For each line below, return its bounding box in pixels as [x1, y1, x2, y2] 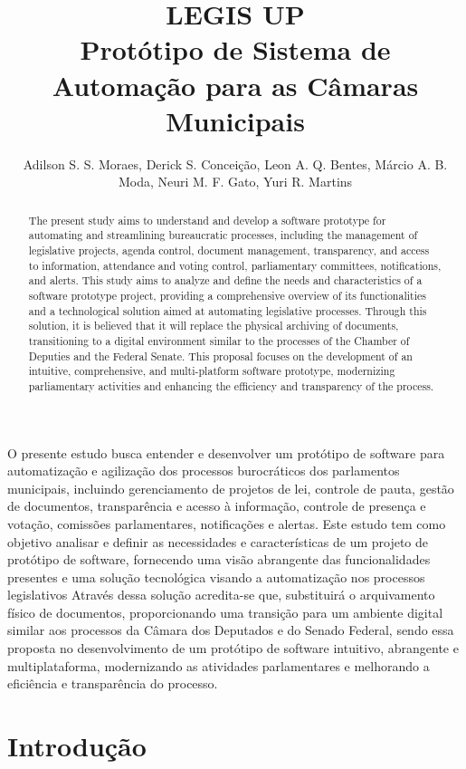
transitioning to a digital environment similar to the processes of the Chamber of [28, 332, 410, 348]
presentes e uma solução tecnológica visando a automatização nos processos [7, 567, 425, 586]
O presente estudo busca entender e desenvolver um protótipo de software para [7, 443, 445, 462]
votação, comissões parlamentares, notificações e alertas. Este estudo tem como [7, 514, 446, 533]
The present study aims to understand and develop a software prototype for [28, 212, 386, 227]
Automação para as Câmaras [52, 66, 419, 103]
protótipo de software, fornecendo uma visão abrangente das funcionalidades [7, 550, 431, 569]
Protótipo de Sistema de [80, 31, 391, 68]
